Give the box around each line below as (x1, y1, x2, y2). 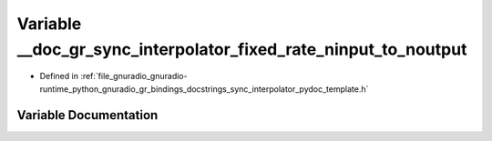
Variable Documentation (16, 107, 159, 123)
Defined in (39, 71, 79, 82)
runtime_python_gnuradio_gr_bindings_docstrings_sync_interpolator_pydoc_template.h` (39, 83, 369, 95)
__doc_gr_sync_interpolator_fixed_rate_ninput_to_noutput (16, 39, 467, 59)
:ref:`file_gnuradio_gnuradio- (80, 71, 188, 82)
